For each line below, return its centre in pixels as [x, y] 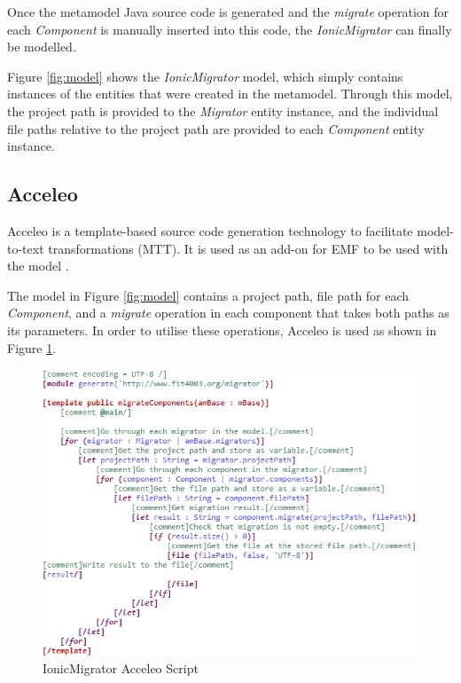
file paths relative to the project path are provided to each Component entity [216, 128]
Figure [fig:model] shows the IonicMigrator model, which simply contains [205, 76]
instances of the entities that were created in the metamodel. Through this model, [230, 94]
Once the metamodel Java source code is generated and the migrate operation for [228, 12]
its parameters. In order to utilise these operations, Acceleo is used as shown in [222, 330]
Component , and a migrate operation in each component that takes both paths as [228, 313]
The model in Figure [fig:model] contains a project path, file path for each [208, 295]
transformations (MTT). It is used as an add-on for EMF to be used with [248, 248]
